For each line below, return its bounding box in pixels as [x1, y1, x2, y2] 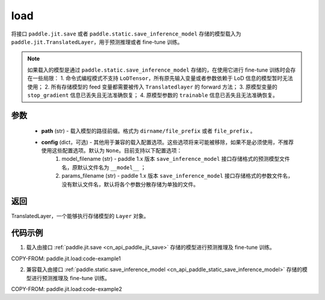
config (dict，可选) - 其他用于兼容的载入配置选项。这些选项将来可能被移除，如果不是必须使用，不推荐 [41, 139, 294, 146]
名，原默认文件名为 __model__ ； [61, 163, 146, 171]
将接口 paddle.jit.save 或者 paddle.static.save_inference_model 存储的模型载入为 [11, 30, 241, 37]
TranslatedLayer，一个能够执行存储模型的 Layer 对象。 [11, 212, 150, 219]
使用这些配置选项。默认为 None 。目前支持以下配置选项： [41, 147, 182, 154]
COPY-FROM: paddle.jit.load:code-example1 [11, 255, 121, 262]
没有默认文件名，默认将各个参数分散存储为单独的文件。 [61, 181, 199, 188]
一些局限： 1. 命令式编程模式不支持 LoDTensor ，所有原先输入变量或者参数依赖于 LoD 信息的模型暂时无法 [32, 75, 293, 82]
